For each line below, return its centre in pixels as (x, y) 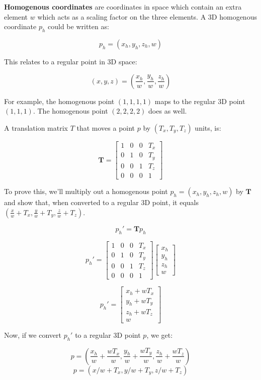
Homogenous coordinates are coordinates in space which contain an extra (123, 7)
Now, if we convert (33, 335)
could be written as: (78, 26)
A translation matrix (36, 127)
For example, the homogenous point (59, 101)
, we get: (160, 335)
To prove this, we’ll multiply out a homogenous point (86, 191)
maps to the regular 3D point (200, 101)
